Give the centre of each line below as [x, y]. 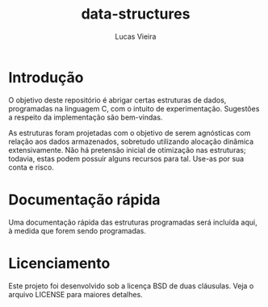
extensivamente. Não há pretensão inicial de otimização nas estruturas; [127, 149]
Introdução [46, 77]
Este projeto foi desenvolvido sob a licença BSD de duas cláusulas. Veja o [131, 286]
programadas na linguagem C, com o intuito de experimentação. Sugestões [134, 108]
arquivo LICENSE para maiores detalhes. [75, 294]
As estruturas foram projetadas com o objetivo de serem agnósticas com [130, 132]
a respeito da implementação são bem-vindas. [86, 117]
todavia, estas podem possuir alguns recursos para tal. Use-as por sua [126, 158]
